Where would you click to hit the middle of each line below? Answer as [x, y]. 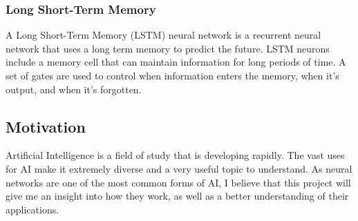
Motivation [46, 126]
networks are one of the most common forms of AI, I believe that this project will [178, 182]
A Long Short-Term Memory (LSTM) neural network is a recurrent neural [163, 35]
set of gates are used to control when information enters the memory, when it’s [172, 75]
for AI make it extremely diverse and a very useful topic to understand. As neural [179, 168]
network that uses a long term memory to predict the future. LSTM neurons [168, 48]
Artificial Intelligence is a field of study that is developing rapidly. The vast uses [175, 155]
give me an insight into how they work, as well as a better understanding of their [177, 196]
